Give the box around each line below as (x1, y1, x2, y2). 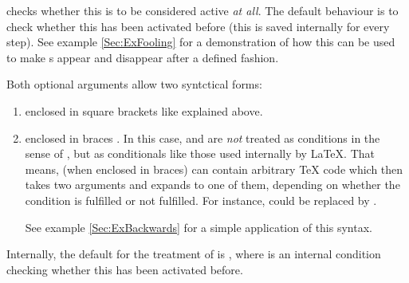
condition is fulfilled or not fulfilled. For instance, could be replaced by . (25, 191, 377, 208)
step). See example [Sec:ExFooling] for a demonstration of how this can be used (6, 33, 395, 50)
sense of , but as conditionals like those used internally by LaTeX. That (25, 145, 375, 162)
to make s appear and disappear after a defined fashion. (6, 49, 279, 65)
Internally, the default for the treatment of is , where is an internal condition (6, 246, 381, 262)
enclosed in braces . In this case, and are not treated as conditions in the (25, 129, 380, 146)
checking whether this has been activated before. (6, 261, 243, 277)
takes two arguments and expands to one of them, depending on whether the (25, 176, 400, 193)
